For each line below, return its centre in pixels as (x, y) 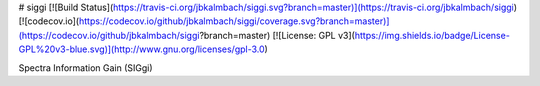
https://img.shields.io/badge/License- (432, 35)
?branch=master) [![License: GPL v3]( (277, 35)
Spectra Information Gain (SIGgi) (86, 67)
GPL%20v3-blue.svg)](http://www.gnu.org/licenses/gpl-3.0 (141, 49)
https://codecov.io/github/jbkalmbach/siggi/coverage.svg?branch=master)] (234, 21)
